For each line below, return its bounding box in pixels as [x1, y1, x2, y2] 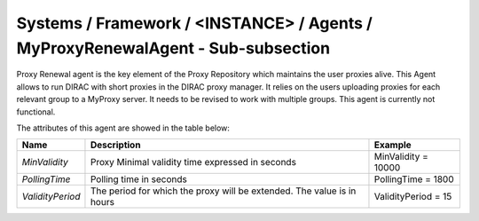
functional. [16, 107, 56, 117]
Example [373, 138, 412, 151]
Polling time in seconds [90, 173, 188, 185]
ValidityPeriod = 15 [373, 191, 452, 203]
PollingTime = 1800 [373, 173, 454, 185]
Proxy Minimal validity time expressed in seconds [90, 156, 297, 169]
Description [90, 138, 141, 151]
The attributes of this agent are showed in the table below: [16, 122, 231, 133]
